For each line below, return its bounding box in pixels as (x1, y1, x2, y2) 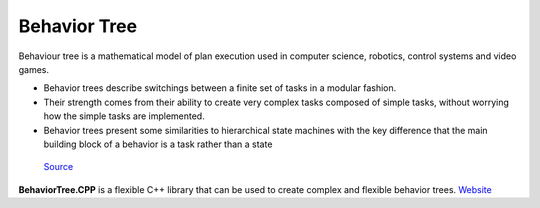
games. (18, 63, 50, 75)
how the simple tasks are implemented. (43, 110, 205, 122)
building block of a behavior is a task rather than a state (43, 138, 273, 150)
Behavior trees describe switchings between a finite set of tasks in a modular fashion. (43, 82, 397, 94)
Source (43, 161, 74, 173)
